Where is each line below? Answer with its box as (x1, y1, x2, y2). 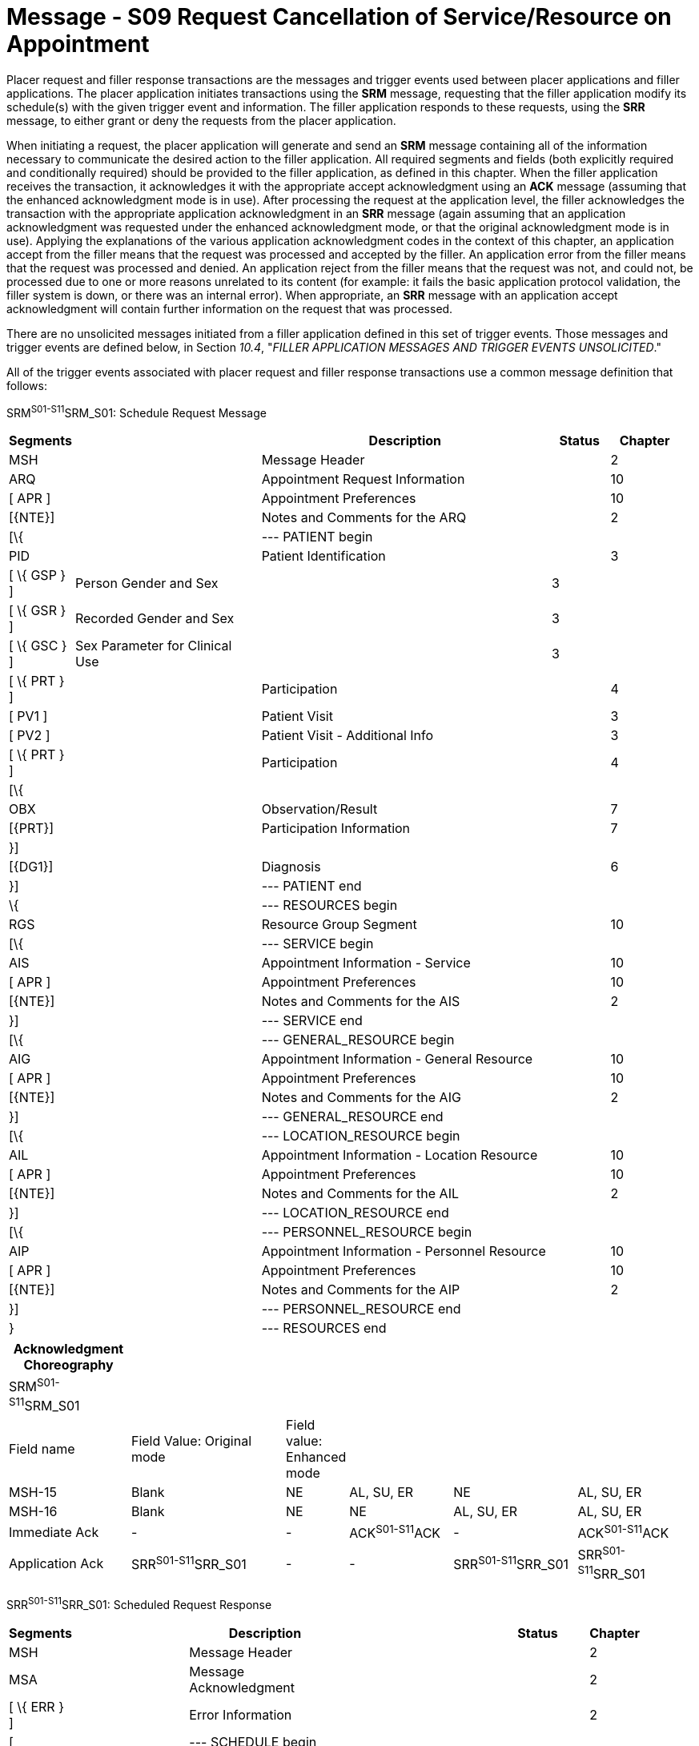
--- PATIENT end (261, 878, 362, 895)
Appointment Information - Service (261, 955, 471, 972)
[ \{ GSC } (9, 638, 67, 654)
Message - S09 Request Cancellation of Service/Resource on (6, 3, 672, 30)
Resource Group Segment (261, 916, 417, 933)
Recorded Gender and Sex (74, 610, 235, 627)
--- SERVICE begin (261, 935, 374, 952)
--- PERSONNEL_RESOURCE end (261, 1301, 461, 1318)
